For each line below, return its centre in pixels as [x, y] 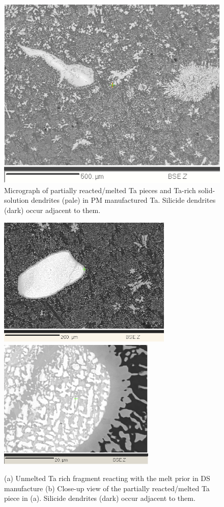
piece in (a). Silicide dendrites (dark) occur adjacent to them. [100, 498]
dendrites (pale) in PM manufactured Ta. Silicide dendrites [123, 200]
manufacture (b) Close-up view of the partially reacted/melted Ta [107, 488]
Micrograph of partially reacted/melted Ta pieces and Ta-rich [100, 190]
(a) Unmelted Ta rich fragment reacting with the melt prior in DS [107, 478]
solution [17, 200]
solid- [207, 190]
